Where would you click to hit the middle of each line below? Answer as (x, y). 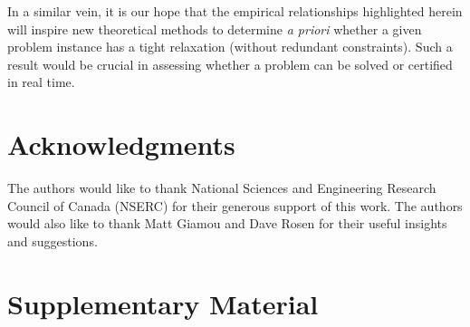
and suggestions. (53, 240)
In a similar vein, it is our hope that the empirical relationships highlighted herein (235, 11)
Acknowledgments (121, 144)
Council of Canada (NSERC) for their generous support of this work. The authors (235, 205)
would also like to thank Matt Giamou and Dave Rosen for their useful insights (227, 223)
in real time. (41, 82)
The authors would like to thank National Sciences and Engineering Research (222, 188)
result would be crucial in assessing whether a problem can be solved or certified (230, 64)
